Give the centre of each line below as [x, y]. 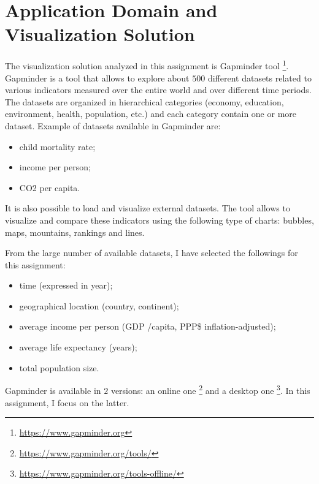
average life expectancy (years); [78, 347]
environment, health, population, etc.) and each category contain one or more [151, 114]
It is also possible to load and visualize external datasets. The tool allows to [148, 208]
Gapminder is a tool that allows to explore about [97, 78]
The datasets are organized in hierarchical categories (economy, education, [144, 101]
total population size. [59, 367]
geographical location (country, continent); [99, 305]
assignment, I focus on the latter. [67, 402]
